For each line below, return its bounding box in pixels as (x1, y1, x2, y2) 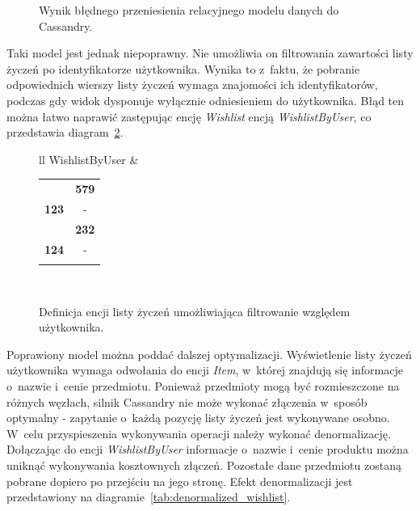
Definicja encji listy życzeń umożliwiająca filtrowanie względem (39, 302, 351, 319)
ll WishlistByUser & (39, 150, 139, 167)
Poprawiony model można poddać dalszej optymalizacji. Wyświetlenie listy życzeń (6, 345, 412, 362)
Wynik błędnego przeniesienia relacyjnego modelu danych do (39, 2, 339, 18)
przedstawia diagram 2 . (6, 124, 124, 141)
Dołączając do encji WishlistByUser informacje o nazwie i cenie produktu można (6, 441, 409, 458)
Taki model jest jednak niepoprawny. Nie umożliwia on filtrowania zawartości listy (6, 44, 414, 61)
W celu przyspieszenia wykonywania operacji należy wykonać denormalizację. (6, 424, 391, 441)
